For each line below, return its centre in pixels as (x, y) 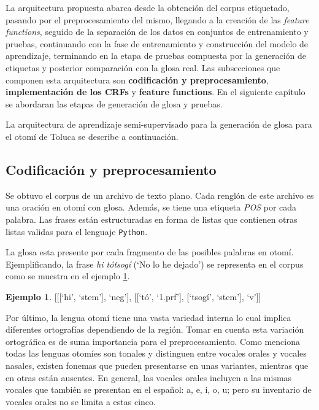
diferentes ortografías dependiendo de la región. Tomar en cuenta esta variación (155, 329)
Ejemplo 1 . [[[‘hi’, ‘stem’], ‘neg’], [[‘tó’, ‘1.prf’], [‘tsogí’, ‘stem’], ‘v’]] (133, 296)
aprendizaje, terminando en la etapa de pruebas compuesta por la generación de (156, 56)
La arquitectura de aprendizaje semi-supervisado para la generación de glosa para (159, 124)
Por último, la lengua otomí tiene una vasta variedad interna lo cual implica (148, 317)
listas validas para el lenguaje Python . (77, 231)
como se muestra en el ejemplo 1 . (68, 276)
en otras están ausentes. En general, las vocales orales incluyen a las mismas (149, 377)
